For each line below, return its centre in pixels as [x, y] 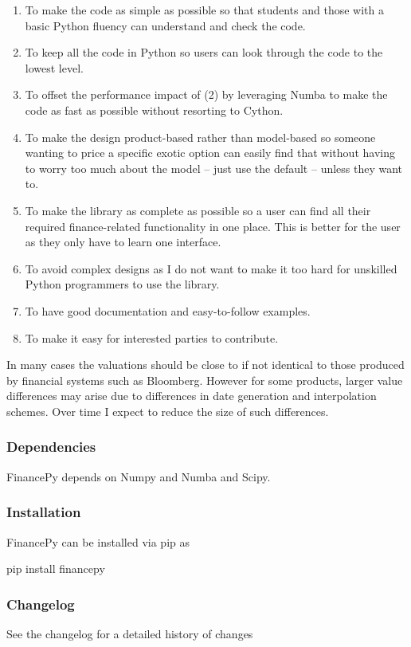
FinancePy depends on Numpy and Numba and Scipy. [139, 476]
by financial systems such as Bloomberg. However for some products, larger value [205, 380]
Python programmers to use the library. [122, 284]
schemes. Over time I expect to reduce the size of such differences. [168, 411]
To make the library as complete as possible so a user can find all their [198, 210]
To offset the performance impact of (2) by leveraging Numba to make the [206, 94]
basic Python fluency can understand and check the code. [165, 25]
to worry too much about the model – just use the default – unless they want [214, 168]
